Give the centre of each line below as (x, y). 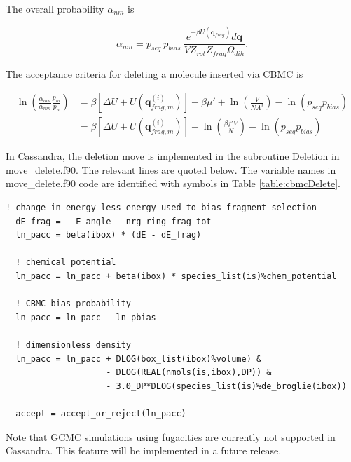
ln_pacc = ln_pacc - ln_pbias (86, 317)
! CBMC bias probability (73, 304)
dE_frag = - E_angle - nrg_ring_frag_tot (113, 221)
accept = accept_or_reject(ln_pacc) (101, 413)
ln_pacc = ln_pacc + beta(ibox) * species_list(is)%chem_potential (176, 277)
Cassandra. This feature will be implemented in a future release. (144, 450)
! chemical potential (66, 263)
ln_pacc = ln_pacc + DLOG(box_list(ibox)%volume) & (139, 359)
